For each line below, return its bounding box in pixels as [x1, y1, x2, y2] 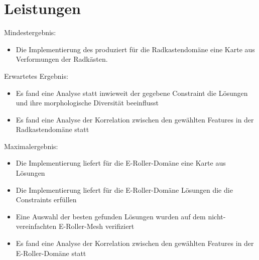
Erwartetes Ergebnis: [4, 70, 68, 81]
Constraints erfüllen [16, 194, 77, 205]
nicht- [208, 211, 226, 221]
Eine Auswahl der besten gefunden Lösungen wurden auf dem [16, 211, 206, 221]
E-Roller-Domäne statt [16, 247, 86, 258]
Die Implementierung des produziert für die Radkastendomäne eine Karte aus [16, 44, 255, 54]
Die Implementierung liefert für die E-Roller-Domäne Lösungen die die [16, 184, 233, 195]
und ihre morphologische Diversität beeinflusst [16, 97, 159, 108]
